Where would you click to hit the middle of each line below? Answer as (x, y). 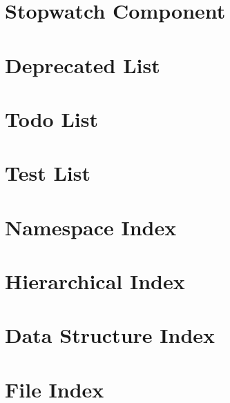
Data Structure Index (110, 335)
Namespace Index (91, 227)
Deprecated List (83, 65)
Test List (48, 173)
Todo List (51, 118)
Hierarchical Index (95, 281)
